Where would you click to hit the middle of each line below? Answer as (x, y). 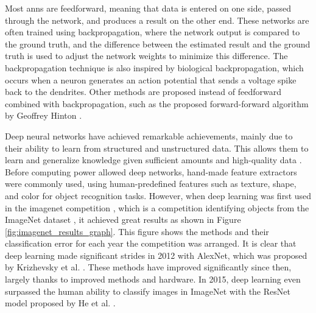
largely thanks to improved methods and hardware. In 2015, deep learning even (153, 279)
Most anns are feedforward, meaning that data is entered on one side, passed (148, 8)
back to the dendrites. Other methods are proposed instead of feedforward (143, 92)
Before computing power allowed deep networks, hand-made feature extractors (151, 171)
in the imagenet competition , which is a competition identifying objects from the (157, 207)
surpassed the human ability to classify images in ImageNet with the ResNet (148, 291)
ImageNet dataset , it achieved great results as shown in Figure (123, 220)
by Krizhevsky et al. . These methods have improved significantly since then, (148, 267)
